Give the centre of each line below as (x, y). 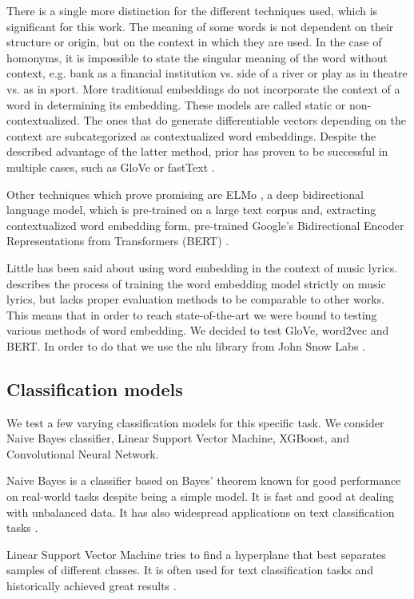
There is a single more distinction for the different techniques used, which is (192, 10)
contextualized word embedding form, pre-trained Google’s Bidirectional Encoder (205, 225)
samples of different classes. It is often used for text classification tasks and (190, 570)
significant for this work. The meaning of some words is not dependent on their (200, 26)
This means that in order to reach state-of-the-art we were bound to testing (192, 314)
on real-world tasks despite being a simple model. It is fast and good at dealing (201, 496)
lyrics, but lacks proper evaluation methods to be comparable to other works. (196, 299)
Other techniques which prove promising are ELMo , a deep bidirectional (185, 194)
